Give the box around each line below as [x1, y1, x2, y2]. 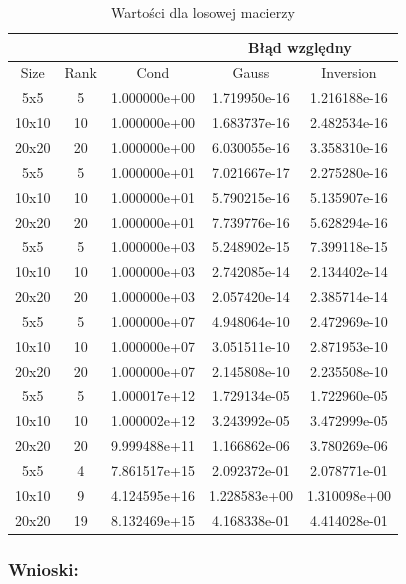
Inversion [321, 62, 377, 83]
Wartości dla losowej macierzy [111, 2, 295, 22]
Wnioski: [8, 556, 79, 581]
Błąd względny [248, 36, 352, 57]
